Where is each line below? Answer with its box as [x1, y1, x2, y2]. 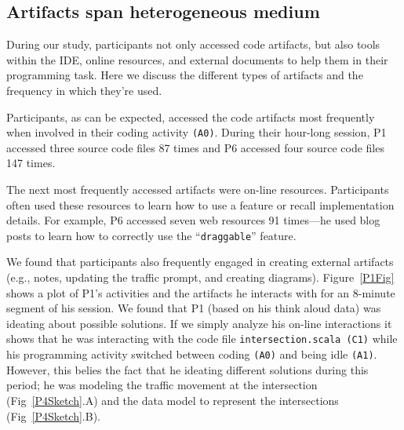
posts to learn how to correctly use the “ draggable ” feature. [6, 227, 297, 243]
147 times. [6, 155, 56, 171]
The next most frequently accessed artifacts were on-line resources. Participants [6, 181, 389, 198]
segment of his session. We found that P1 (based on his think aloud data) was [6, 300, 381, 316]
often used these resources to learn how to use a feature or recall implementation [6, 196, 395, 213]
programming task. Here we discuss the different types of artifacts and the [6, 67, 363, 83]
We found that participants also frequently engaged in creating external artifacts [6, 253, 394, 270]
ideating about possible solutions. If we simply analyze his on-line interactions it [6, 315, 392, 331]
